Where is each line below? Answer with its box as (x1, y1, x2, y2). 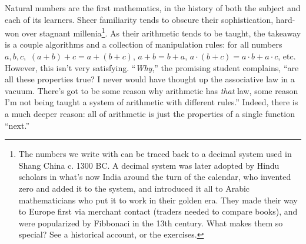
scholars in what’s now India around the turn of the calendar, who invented (18, 171, 291, 183)
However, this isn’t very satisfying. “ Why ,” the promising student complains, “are (5, 61, 299, 73)
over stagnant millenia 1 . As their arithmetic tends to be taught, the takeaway (22, 25, 301, 39)
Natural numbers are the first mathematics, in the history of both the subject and (5, 2, 301, 14)
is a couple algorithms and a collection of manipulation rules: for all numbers (5, 38, 282, 51)
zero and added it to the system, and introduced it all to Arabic (18, 182, 250, 194)
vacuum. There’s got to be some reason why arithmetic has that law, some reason (5, 84, 298, 96)
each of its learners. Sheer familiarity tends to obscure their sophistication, (5, 13, 274, 25)
